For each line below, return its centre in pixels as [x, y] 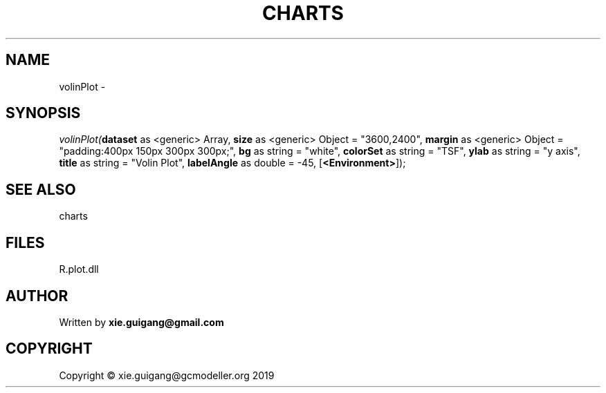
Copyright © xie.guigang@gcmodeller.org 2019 [167, 375]
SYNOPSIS [43, 113]
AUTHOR [37, 296]
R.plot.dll [79, 269]
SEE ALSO [41, 189]
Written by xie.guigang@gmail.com [141, 322]
